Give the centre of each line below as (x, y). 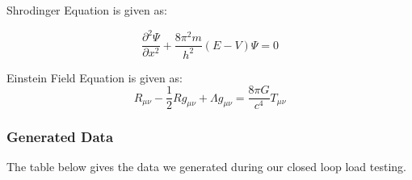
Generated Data (60, 137)
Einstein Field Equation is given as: (95, 77)
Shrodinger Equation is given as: (87, 10)
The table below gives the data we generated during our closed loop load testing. (206, 167)
